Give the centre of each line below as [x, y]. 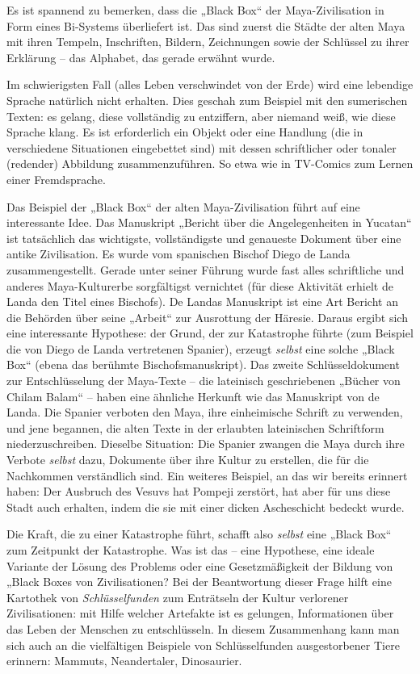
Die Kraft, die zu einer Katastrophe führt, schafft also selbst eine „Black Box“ [199, 534]
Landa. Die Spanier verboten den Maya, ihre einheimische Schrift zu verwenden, [205, 412]
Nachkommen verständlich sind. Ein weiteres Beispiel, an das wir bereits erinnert [207, 475]
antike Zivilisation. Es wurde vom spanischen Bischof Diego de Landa [178, 254]
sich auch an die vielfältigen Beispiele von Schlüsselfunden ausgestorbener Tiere [203, 645]
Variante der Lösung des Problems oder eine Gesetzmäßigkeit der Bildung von [200, 565]
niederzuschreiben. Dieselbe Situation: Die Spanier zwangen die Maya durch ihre [206, 444]
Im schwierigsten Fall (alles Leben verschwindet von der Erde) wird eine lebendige [210, 84]
